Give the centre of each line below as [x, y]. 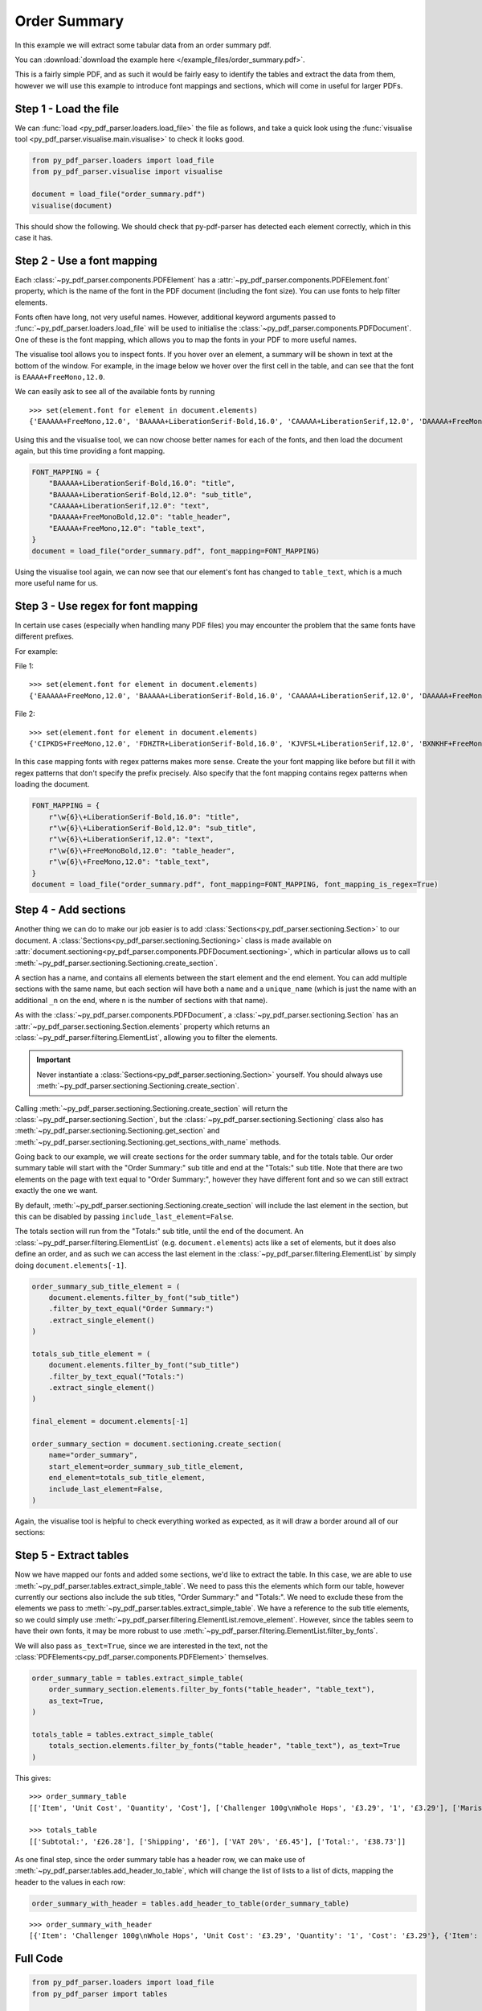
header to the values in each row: [70, 1881]
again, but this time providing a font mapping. [90, 450]
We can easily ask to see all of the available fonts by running [115, 392]
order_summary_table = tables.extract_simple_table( [138, 1678]
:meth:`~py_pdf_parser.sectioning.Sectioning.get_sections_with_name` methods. [148, 1141]
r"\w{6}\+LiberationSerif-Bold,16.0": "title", [144, 817]
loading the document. [52, 784]
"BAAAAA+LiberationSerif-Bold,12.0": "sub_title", [150, 494]
